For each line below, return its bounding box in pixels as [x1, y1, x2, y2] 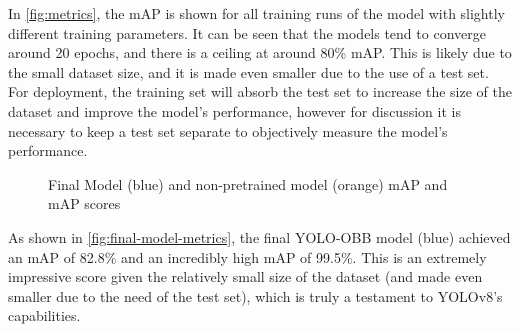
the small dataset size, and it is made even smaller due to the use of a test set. [8, 61, 489, 82]
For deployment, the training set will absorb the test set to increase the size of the [8, 81, 512, 102]
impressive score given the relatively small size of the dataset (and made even [8, 266, 483, 287]
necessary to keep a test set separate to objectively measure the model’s [8, 120, 448, 141]
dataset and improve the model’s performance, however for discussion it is [8, 100, 461, 121]
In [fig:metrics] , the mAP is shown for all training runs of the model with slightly [8, 3, 505, 23]
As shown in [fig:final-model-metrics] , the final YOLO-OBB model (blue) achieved [8, 226, 511, 247]
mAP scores [48, 193, 121, 214]
